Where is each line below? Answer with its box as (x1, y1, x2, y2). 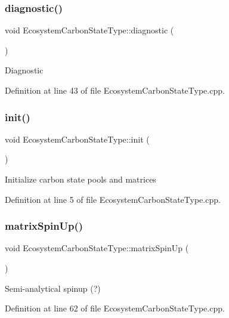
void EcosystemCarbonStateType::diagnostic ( (5, 24, 174, 36)
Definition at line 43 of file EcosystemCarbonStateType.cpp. (5, 84, 225, 96)
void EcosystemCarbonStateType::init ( (5, 132, 150, 145)
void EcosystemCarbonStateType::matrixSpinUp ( (5, 242, 189, 254)
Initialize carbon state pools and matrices (5, 173, 156, 185)
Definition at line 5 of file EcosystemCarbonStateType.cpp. (5, 193, 221, 205)
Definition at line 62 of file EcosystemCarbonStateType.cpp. (5, 302, 225, 314)
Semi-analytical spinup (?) (5, 282, 101, 294)
